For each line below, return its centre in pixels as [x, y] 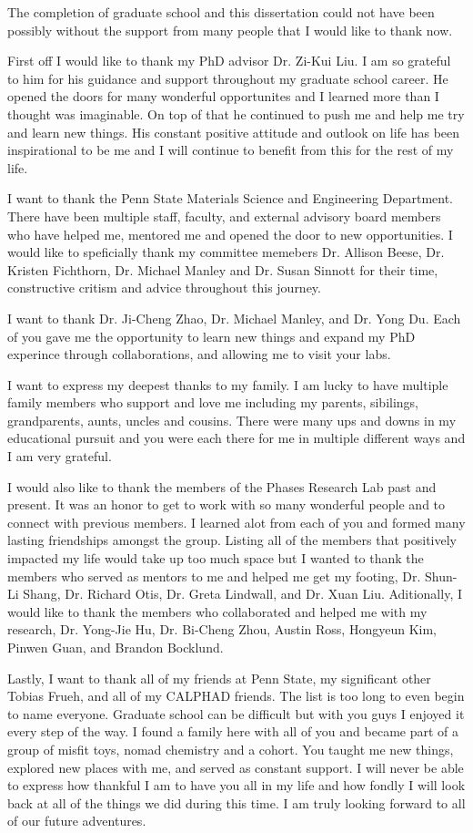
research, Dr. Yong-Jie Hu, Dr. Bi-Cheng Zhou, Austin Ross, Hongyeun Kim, [222, 629]
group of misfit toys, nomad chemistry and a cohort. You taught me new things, [231, 749]
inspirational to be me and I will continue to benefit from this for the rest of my [231, 150]
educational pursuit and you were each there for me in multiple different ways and [236, 438]
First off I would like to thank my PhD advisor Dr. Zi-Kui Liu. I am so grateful [229, 61]
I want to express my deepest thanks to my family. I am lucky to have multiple [228, 384]
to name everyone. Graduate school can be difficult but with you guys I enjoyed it [236, 713]
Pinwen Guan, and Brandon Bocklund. [116, 647]
